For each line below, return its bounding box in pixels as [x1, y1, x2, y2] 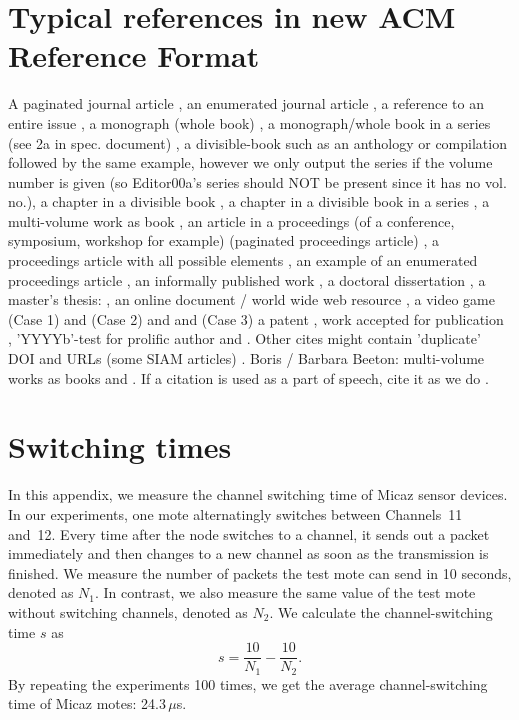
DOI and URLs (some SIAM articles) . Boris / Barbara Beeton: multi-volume [8, 348, 485, 369]
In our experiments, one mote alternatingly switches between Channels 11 [8, 503, 463, 524]
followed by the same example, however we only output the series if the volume [8, 152, 493, 173]
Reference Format [8, 35, 260, 76]
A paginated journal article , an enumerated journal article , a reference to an [8, 93, 484, 114]
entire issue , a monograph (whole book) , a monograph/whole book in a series [8, 112, 491, 133]
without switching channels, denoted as [8, 601, 248, 622]
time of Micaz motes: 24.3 [8, 693, 166, 714]
